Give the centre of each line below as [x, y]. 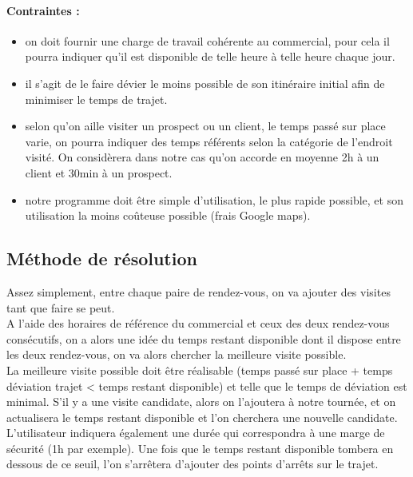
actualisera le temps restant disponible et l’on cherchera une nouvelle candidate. [202, 417]
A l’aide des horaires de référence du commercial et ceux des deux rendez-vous [198, 323]
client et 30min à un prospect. [99, 172]
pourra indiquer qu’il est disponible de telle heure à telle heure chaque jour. [210, 56]
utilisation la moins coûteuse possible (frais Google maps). [168, 215]
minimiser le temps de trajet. [96, 99]
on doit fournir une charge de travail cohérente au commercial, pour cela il [207, 40]
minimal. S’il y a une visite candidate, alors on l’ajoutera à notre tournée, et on [201, 401]
